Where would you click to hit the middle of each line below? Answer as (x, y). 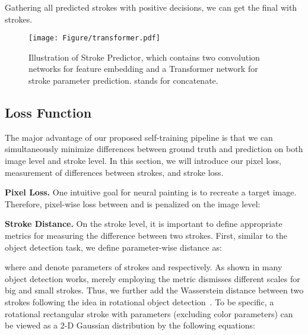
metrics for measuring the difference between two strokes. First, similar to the (146, 235)
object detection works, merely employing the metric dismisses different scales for (153, 278)
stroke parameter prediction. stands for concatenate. (123, 80)
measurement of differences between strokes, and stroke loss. (114, 172)
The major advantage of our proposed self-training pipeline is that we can (139, 137)
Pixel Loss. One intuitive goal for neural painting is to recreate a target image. (151, 192)
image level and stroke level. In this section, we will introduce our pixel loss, (143, 161)
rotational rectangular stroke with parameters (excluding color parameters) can (149, 313)
